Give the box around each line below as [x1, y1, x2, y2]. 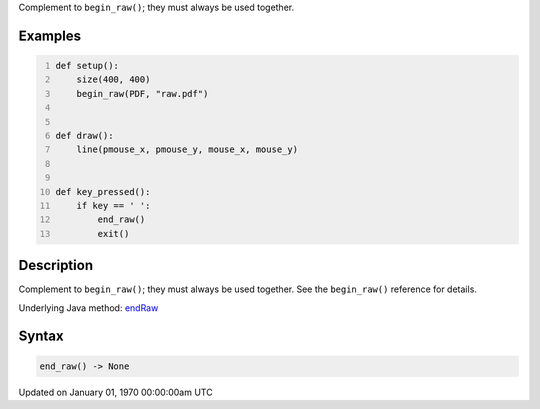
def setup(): [55, 60, 120, 71]
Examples [18, 27, 82, 44]
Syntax [18, 328, 64, 345]
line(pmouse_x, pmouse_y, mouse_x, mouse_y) [76, 144, 299, 155]
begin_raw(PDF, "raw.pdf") [76, 88, 209, 99]
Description [18, 257, 94, 274]
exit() [97, 228, 130, 239]
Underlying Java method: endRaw [18, 301, 159, 314]
